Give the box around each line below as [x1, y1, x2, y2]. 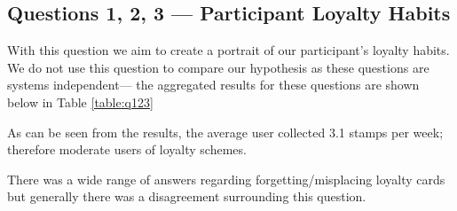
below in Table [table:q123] [7, 92, 154, 111]
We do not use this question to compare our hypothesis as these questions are [7, 58, 429, 76]
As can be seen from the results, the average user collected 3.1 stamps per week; [7, 122, 444, 141]
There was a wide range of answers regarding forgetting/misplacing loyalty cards [7, 169, 445, 188]
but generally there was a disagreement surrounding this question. [7, 187, 366, 206]
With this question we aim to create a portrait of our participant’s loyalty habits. [7, 41, 450, 59]
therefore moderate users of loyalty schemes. [7, 140, 247, 159]
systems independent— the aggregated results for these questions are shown [7, 75, 420, 94]
